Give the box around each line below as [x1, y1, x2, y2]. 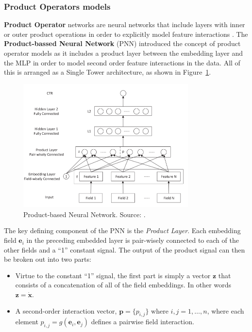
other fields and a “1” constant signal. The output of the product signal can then [4, 244, 245, 254]
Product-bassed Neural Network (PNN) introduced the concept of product [4, 38, 241, 48]
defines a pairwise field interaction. [91, 316, 194, 327]
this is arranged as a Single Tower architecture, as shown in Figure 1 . [4, 67, 211, 77]
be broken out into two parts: [4, 254, 91, 264]
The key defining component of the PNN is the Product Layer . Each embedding [4, 225, 241, 236]
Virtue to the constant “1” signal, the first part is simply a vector [15, 270, 211, 280]
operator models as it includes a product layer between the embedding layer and [4, 48, 243, 58]
